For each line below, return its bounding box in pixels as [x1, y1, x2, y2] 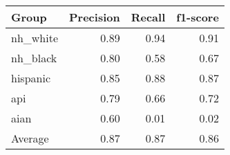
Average [11, 130, 49, 146]
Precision [69, 9, 120, 25]
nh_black [11, 50, 57, 66]
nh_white [11, 30, 59, 46]
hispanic [11, 70, 50, 86]
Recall [131, 9, 166, 25]
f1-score [176, 9, 219, 25]
